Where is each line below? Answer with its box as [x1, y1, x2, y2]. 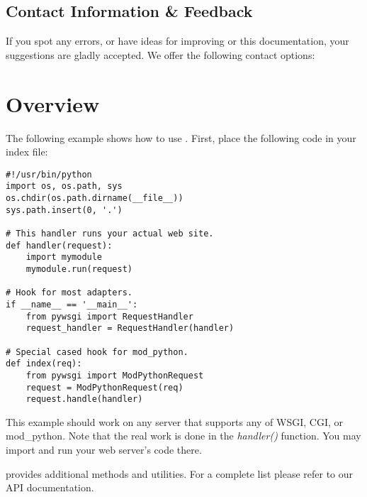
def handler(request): [6, 240, 113, 251]
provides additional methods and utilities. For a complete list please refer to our [6, 466, 354, 481]
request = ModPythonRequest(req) [26, 382, 183, 393]
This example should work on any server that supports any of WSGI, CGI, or [6, 414, 344, 429]
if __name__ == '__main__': [6, 299, 138, 310]
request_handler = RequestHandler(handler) [26, 323, 235, 334]
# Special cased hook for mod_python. [6, 346, 188, 357]
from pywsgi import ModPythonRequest [26, 370, 204, 381]
